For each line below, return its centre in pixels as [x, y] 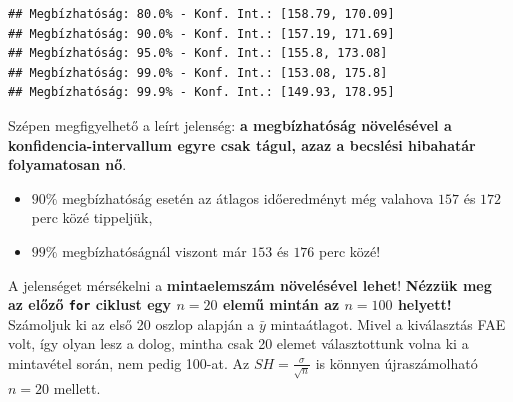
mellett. [77, 387]
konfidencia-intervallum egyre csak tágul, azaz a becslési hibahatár [242, 144]
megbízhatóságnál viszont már [154, 250]
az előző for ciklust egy [90, 304]
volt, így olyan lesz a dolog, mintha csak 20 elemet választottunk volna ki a [238, 343]
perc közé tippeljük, [92, 217]
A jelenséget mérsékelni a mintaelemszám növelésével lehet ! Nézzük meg [250, 284]
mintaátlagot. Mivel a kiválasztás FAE [388, 323]
